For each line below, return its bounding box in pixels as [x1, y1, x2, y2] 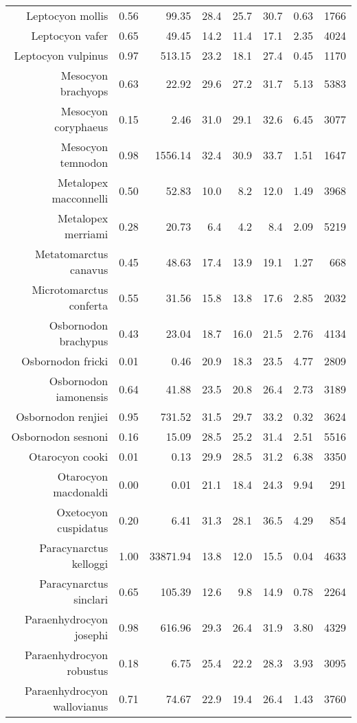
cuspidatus [57, 520, 108, 536]
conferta [69, 297, 108, 313]
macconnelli [51, 190, 108, 206]
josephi [74, 627, 108, 643]
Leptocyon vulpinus [14, 47, 108, 63]
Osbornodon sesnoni [11, 428, 108, 444]
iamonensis [56, 389, 108, 404]
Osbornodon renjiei [16, 409, 108, 424]
